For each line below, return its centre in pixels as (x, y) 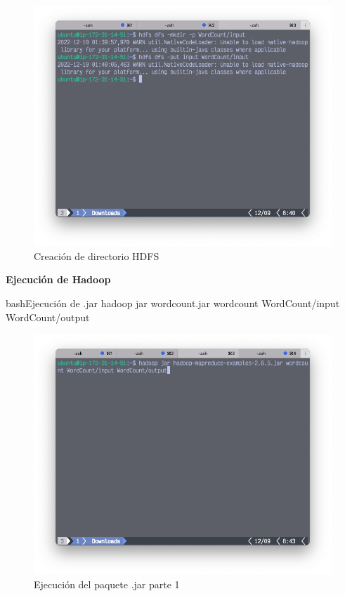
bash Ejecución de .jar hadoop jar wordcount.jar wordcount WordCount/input (173, 303)
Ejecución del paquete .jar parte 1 (107, 584)
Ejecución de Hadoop (58, 279)
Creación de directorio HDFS (97, 255)
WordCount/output (48, 317)
